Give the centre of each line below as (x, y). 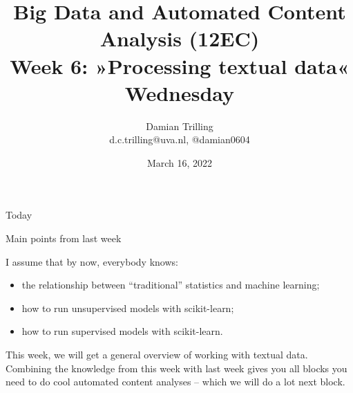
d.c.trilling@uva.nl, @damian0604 (180, 139)
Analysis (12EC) (180, 38)
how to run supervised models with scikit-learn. (122, 331)
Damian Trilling (180, 126)
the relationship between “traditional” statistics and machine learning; (171, 285)
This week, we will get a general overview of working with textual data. (157, 355)
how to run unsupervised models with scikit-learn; (128, 308)
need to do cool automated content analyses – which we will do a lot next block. (175, 382)
